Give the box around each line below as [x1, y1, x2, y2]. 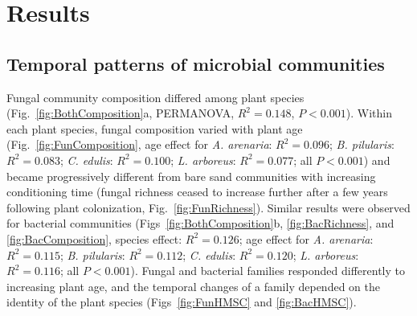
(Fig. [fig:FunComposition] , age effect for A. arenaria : [6, 136, 272, 153]
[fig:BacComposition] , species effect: [6, 230, 182, 247]
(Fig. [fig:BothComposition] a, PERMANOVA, [6, 105, 235, 121]
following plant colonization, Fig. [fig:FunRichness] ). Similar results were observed [6, 199, 411, 215]
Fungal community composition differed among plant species [6, 88, 305, 105]
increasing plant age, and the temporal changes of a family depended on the [6, 277, 380, 294]
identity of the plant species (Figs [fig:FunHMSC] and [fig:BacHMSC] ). [6, 293, 357, 310]
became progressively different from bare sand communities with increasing [6, 167, 376, 184]
